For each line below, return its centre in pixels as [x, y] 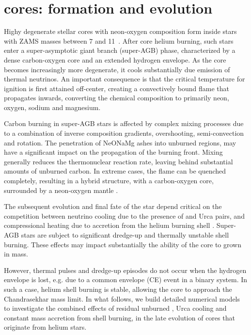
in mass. [16, 254]
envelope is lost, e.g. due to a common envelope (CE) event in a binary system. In [126, 279]
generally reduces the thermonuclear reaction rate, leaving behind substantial [118, 161]
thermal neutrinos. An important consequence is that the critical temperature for [125, 79]
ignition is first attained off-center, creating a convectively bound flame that [117, 88]
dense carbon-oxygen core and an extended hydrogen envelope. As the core [115, 59]
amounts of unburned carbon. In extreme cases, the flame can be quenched [115, 171]
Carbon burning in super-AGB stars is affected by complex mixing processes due [124, 123]
